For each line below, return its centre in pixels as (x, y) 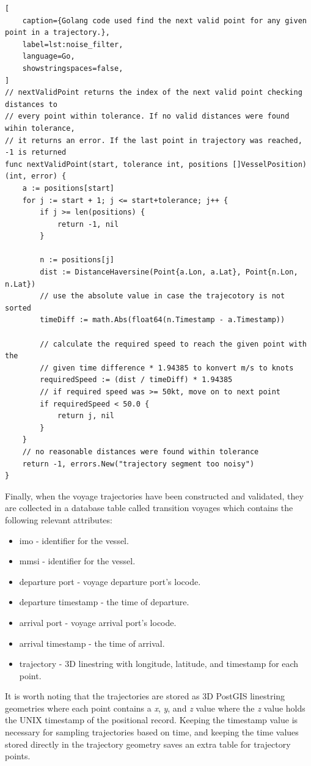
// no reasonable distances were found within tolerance (141, 451)
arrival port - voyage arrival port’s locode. (98, 622)
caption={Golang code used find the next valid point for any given (164, 20)
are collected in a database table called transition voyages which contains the (149, 508)
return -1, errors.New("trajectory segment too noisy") (138, 464)
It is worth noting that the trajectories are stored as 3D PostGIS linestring (145, 696)
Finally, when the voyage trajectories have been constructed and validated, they (154, 495)
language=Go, (49, 57)
